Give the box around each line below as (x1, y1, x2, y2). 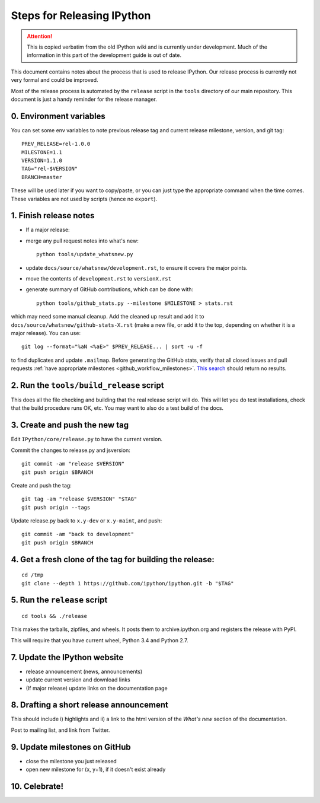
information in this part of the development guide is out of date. (27, 52, 182, 59)
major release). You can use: (11, 329, 81, 336)
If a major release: (25, 226, 71, 234)
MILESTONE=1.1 (21, 149, 62, 155)
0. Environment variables (11, 111, 106, 121)
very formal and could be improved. (11, 77, 98, 84)
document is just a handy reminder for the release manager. (11, 95, 157, 103)
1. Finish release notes (11, 211, 95, 221)
